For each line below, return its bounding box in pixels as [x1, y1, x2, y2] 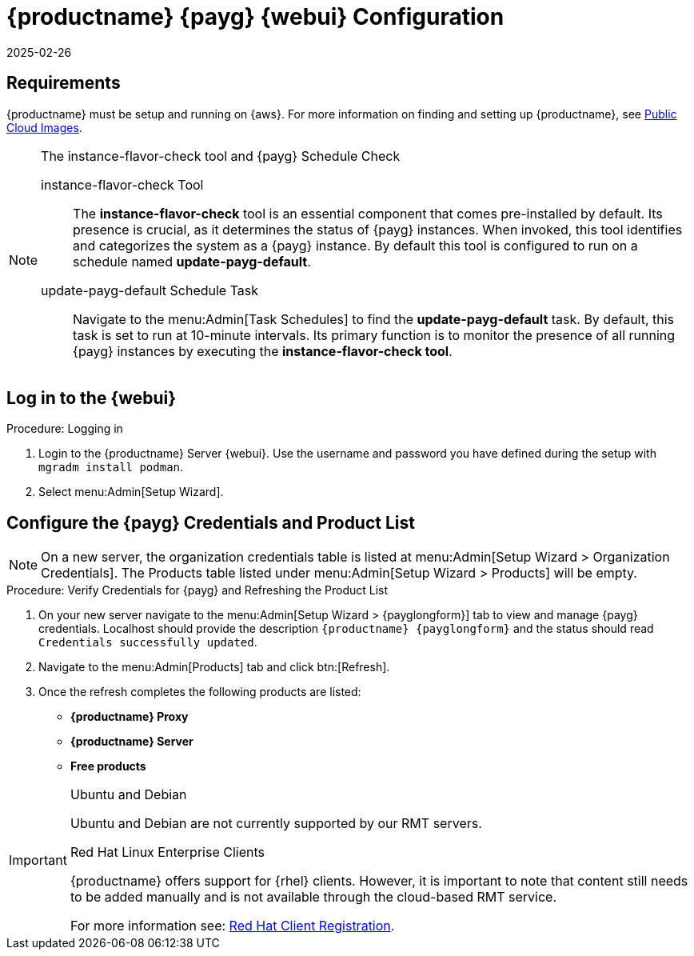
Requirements [6, 73, 121, 94]
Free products [70, 759, 146, 774]
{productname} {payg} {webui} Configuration [6, 3, 505, 30]
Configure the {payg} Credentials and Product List [6, 512, 415, 533]
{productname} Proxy [70, 710, 189, 724]
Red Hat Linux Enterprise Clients [70, 844, 265, 861]
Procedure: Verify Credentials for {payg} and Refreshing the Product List [6, 583, 389, 598]
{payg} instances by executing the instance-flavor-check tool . [73, 342, 453, 359]
